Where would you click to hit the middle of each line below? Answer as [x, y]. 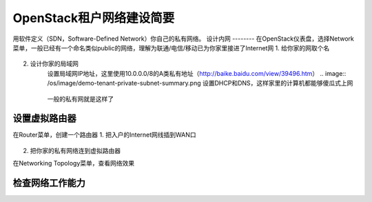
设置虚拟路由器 [44, 118]
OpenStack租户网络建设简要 [94, 18]
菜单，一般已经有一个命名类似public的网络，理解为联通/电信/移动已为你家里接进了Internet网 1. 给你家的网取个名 [171, 48]
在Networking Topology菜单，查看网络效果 [73, 163]
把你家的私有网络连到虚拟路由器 [75, 150]
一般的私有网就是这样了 [80, 99]
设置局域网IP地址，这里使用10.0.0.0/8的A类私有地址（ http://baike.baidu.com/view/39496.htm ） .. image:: [197, 73]
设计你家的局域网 [54, 64]
